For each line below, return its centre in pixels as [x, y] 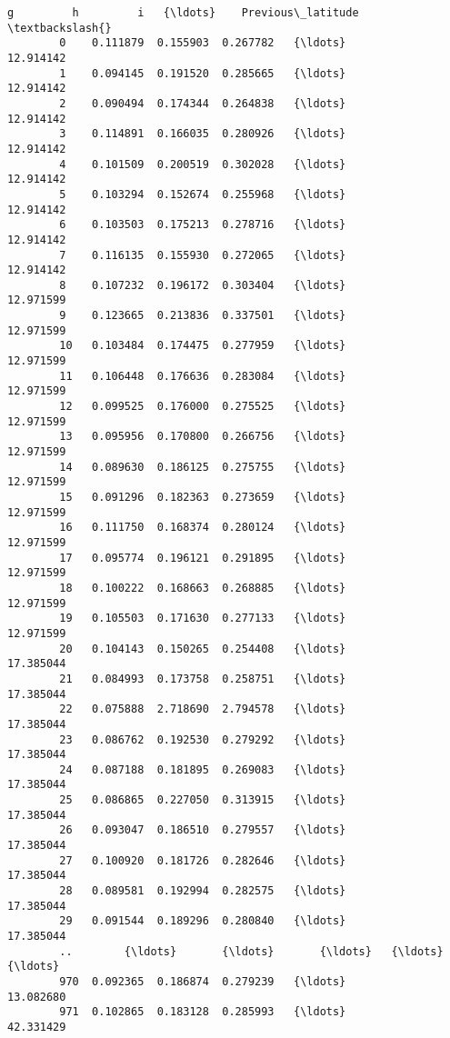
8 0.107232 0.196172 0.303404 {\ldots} [203, 285]
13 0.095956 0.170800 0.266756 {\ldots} [203, 437]
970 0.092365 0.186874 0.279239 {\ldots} [203, 982]
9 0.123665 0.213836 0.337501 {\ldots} [203, 316]
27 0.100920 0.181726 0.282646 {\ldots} [203, 860]
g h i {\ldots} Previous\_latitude [183, 13]
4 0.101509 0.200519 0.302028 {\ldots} [203, 164]
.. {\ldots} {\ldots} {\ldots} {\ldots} [251, 951]
